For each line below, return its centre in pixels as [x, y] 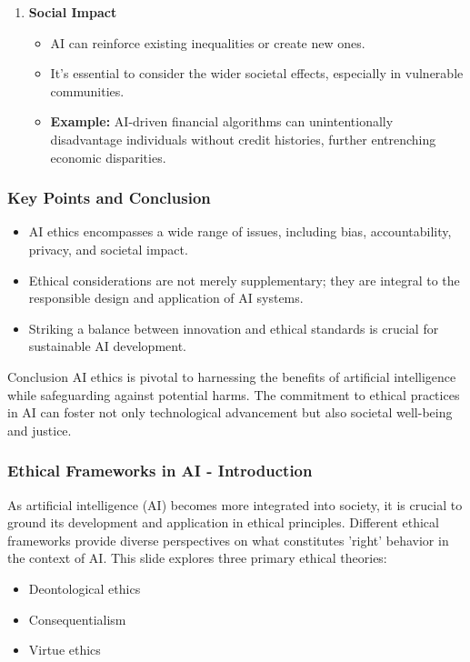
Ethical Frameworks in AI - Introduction [160, 471]
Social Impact [73, 12]
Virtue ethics [65, 650]
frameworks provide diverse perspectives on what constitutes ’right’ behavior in [228, 540]
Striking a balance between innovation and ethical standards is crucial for [234, 328]
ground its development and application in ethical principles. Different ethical [223, 522]
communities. [87, 90]
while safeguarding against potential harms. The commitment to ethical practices [234, 394]
